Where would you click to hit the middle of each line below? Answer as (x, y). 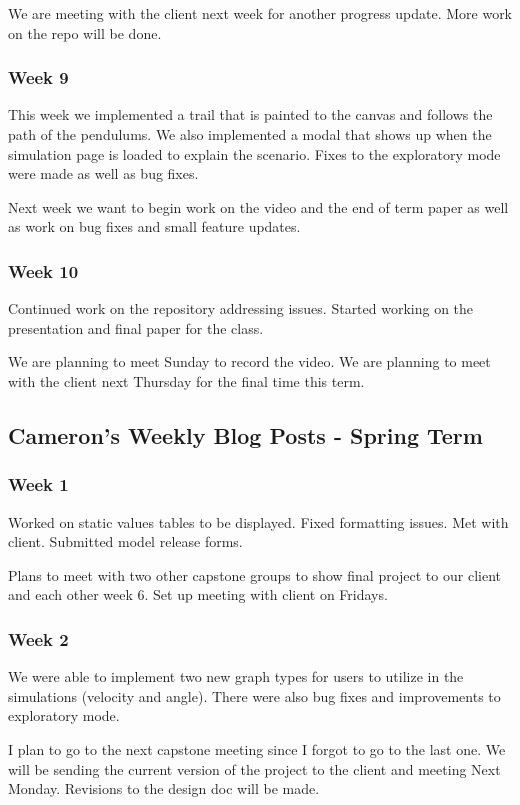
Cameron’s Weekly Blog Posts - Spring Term (245, 434)
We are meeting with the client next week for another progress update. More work (260, 13)
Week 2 (38, 638)
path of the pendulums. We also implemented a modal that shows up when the (250, 134)
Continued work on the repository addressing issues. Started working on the (241, 308)
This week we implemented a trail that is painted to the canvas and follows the (250, 114)
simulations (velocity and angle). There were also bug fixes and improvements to (254, 695)
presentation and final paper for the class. (136, 327)
